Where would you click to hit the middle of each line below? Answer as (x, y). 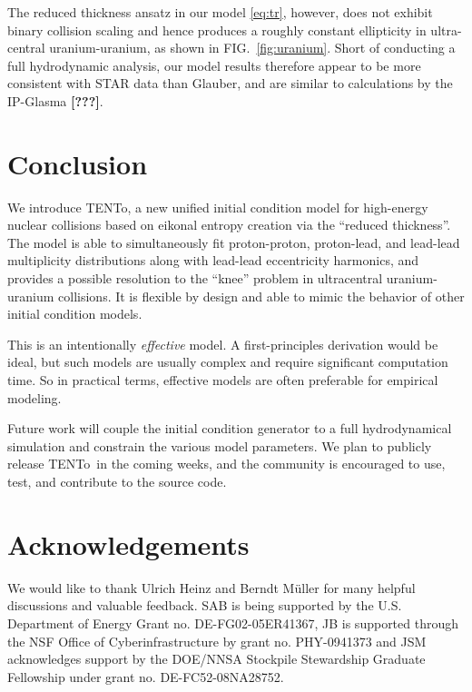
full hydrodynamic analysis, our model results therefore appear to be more (214, 65)
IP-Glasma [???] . (55, 100)
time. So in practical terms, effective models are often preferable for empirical (223, 380)
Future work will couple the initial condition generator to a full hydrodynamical (230, 428)
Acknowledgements (128, 544)
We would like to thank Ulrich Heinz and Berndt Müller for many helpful (211, 587)
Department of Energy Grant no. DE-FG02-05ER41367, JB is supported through (233, 623)
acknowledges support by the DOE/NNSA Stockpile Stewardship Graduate (216, 659)
